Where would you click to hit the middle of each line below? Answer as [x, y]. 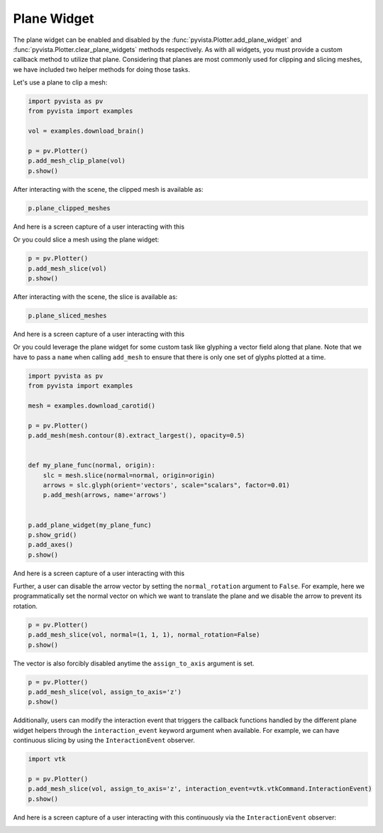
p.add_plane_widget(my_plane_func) [90, 525]
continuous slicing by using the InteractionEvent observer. [104, 740]
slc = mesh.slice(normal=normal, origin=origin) [129, 475]
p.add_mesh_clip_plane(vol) [77, 161]
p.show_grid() [52, 535]
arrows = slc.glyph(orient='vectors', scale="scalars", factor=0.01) [166, 485]
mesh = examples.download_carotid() [92, 405]
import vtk [47, 759]
